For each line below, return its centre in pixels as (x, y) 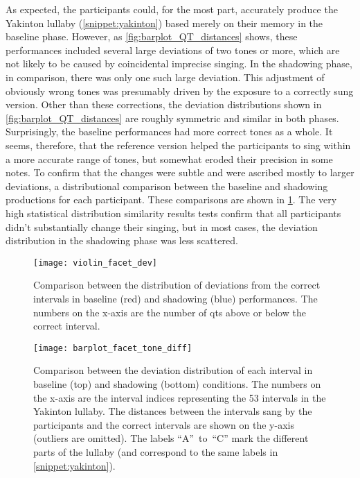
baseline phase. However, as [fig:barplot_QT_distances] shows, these (152, 36)
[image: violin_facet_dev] (95, 263)
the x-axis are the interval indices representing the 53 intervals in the (180, 397)
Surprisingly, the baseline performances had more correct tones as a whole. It (169, 131)
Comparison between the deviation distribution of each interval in (173, 370)
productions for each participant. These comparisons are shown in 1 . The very (171, 199)
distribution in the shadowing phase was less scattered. (122, 240)
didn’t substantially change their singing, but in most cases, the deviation (162, 227)
